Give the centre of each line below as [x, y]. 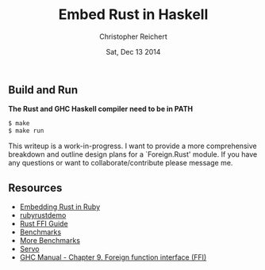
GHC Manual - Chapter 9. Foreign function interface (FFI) [113, 257]
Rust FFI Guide [44, 223]
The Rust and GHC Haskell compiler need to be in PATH [101, 109]
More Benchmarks [50, 240]
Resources [35, 188]
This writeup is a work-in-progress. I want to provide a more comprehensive [132, 146]
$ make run [26, 131]
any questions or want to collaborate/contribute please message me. [121, 163]
